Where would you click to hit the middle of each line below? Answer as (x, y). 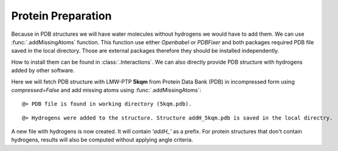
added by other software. (43, 70)
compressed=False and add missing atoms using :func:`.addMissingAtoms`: (106, 90)
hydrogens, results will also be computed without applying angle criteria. (102, 140)
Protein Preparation (61, 16)
